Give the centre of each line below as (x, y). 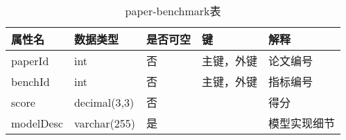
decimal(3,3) (104, 102)
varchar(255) (105, 123)
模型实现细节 (302, 123)
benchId (31, 81)
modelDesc (37, 123)
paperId (30, 60)
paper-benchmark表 (173, 11)
